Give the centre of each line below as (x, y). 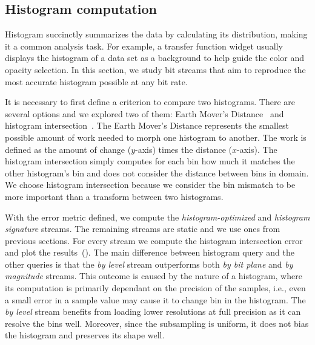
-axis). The (257, 149)
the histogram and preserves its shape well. (85, 335)
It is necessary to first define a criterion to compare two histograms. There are (150, 102)
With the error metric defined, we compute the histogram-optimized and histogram (157, 217)
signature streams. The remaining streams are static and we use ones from (143, 229)
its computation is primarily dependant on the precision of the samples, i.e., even (155, 288)
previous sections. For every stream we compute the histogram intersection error (154, 240)
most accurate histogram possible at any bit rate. (96, 81)
